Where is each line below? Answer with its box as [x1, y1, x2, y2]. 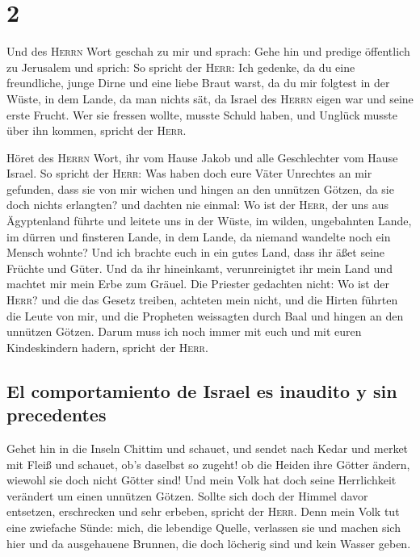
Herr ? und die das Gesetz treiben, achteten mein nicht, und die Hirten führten [6, 291, 398, 308]
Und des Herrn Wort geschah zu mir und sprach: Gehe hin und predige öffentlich [6, 43, 410, 60]
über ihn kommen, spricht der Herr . [6, 122, 187, 139]
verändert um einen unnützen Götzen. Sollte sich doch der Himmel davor [6, 487, 368, 504]
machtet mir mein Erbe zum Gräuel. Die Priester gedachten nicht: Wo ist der [6, 275, 389, 292]
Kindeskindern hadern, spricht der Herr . [6, 338, 208, 355]
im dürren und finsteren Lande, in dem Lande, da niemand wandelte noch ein [6, 228, 391, 245]
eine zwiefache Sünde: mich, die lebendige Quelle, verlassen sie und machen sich [6, 518, 401, 535]
